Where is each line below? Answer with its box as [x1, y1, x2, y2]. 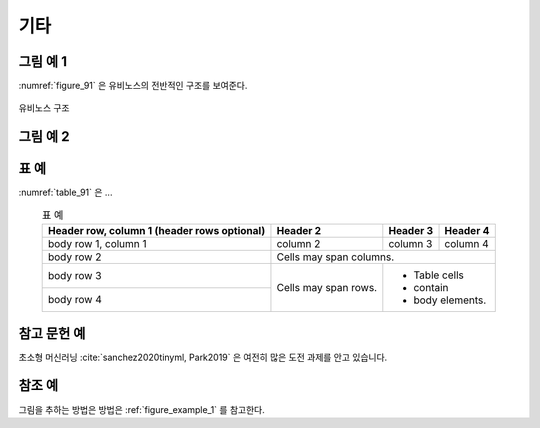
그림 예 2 [18, 128, 70, 145]
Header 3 [388, 224, 434, 238]
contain [413, 281, 449, 295]
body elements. [413, 293, 487, 307]
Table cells [413, 268, 464, 282]
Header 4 [444, 224, 490, 238]
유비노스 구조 [18, 102, 70, 114]
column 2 [276, 237, 321, 251]
